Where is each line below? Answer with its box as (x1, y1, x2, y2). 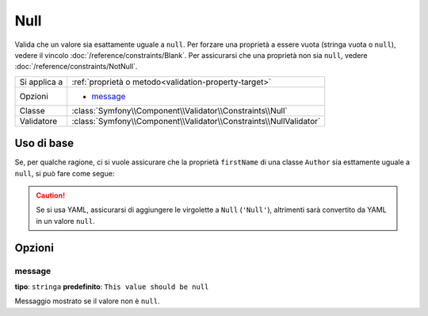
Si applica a (19, 76, 63, 87)
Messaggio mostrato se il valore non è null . (14, 296, 160, 306)
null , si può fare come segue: (14, 168, 115, 178)
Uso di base (14, 137, 75, 150)
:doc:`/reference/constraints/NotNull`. (14, 62, 138, 71)
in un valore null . (36, 216, 95, 225)
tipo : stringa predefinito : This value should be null (14, 282, 209, 291)
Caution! (36, 191, 66, 200)
